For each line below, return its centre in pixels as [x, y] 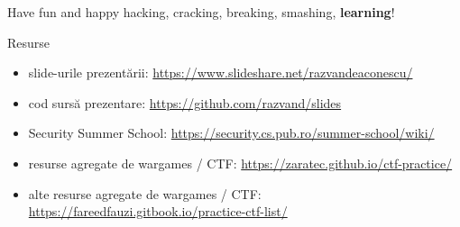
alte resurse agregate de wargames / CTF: [145, 193]
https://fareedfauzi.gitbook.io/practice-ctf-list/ [158, 211]
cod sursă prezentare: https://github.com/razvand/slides [185, 102]
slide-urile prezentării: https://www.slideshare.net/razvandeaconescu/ [221, 73]
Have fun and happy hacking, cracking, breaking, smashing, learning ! [201, 12]
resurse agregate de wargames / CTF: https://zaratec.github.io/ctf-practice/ [240, 163]
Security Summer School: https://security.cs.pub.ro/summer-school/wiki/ [231, 133]
